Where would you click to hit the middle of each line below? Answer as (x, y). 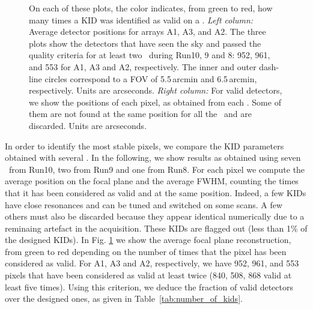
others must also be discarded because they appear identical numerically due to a (155, 216)
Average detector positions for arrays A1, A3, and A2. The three (147, 31)
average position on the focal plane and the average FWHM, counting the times (152, 181)
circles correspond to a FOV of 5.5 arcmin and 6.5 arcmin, (151, 78)
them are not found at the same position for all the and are (140, 114)
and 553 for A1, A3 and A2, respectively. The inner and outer (143, 66)
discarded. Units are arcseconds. (88, 125)
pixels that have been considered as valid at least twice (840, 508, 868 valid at (148, 275)
